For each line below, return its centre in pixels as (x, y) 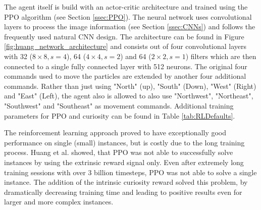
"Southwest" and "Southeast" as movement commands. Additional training (119, 105)
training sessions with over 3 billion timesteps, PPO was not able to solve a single (130, 172)
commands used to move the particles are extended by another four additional (125, 76)
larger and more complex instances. (59, 202)
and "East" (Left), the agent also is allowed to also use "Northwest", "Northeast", (129, 96)
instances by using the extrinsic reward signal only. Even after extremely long (124, 162)
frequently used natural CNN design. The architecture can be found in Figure (124, 36)
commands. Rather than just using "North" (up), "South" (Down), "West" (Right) (130, 86)
